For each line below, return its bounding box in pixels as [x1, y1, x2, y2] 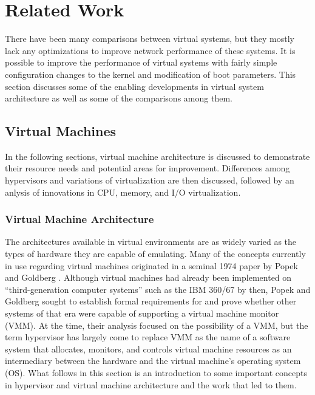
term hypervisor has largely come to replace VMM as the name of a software [5, 331, 291, 343]
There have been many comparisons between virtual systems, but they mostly [5, 32, 294, 45]
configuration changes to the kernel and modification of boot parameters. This [5, 67, 296, 80]
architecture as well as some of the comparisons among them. [5, 92, 232, 105]
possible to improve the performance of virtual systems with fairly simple [5, 56, 277, 69]
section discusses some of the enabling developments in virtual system [5, 80, 264, 92]
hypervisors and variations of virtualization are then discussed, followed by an [5, 174, 294, 187]
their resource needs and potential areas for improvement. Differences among [5, 162, 290, 174]
